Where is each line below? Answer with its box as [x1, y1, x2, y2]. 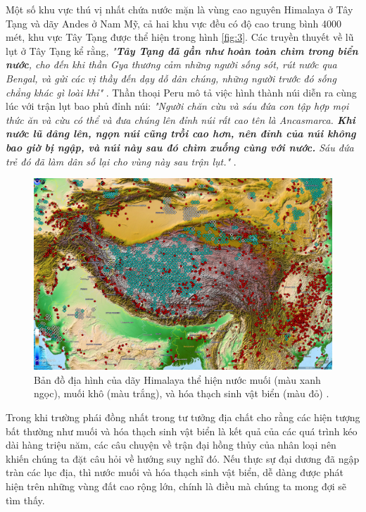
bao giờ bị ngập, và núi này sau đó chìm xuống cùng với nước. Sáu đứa [6, 139, 354, 154]
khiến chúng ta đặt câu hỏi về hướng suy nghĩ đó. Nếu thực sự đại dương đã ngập [6, 451, 360, 466]
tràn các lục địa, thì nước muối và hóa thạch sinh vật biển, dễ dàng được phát [6, 465, 344, 480]
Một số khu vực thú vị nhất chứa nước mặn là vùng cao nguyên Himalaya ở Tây [6, 2, 353, 16]
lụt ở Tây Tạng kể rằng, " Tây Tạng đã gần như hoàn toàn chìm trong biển [6, 43, 358, 58]
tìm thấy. [6, 492, 45, 507]
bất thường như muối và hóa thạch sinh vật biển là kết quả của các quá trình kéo [6, 423, 358, 438]
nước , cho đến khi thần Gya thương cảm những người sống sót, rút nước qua [6, 57, 337, 72]
